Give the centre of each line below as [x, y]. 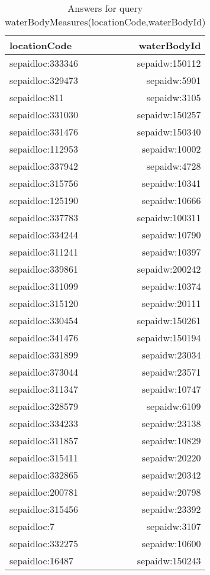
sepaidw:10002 [171, 149]
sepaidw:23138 [171, 423]
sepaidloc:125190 [44, 200]
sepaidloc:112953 [44, 149]
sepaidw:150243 [169, 561]
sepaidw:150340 [169, 132]
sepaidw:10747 [171, 389]
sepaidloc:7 [32, 526]
